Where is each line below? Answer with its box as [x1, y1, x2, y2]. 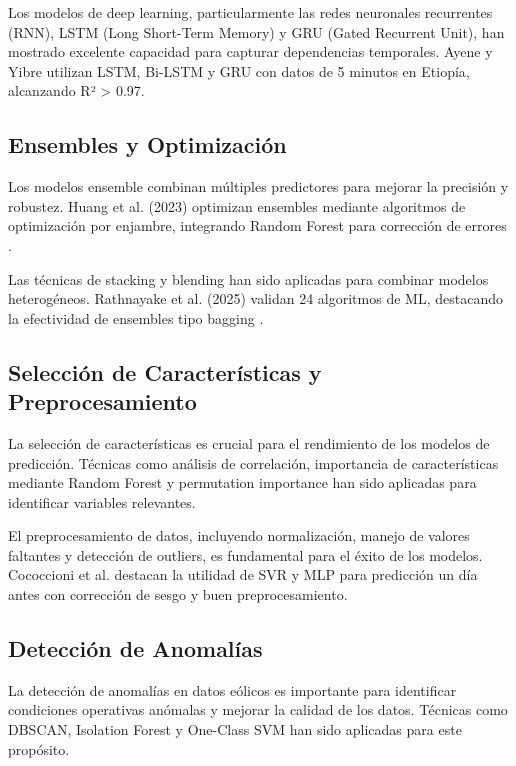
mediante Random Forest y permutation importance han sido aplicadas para [8, 472, 477, 493]
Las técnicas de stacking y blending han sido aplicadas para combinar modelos [8, 268, 489, 289]
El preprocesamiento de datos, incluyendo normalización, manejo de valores [8, 525, 470, 546]
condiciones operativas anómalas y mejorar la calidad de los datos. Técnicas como [8, 699, 508, 720]
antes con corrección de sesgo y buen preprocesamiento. [8, 584, 348, 605]
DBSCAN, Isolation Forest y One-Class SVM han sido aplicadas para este [8, 719, 462, 740]
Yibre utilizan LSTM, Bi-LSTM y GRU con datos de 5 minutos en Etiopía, [8, 60, 470, 81]
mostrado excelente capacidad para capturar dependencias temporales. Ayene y [8, 41, 493, 62]
